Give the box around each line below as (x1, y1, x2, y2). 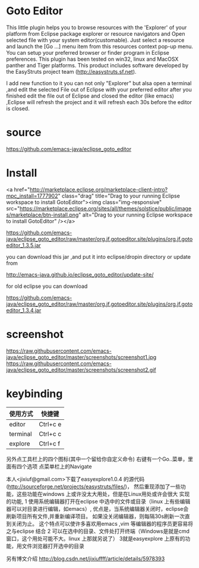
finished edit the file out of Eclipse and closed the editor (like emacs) (6, 92, 174, 99)
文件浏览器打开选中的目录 (21, 542, 84, 550)
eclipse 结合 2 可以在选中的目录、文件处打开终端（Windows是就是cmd (16, 528, 190, 535)
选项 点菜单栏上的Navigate (26, 463, 92, 470)
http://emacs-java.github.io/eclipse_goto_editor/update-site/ (6, 271, 154, 278)
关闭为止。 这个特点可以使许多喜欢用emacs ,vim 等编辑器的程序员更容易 (11, 520, 188, 527)
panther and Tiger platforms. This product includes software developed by (6, 61, 189, 69)
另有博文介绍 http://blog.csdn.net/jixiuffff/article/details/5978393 (6, 555, 165, 562)
